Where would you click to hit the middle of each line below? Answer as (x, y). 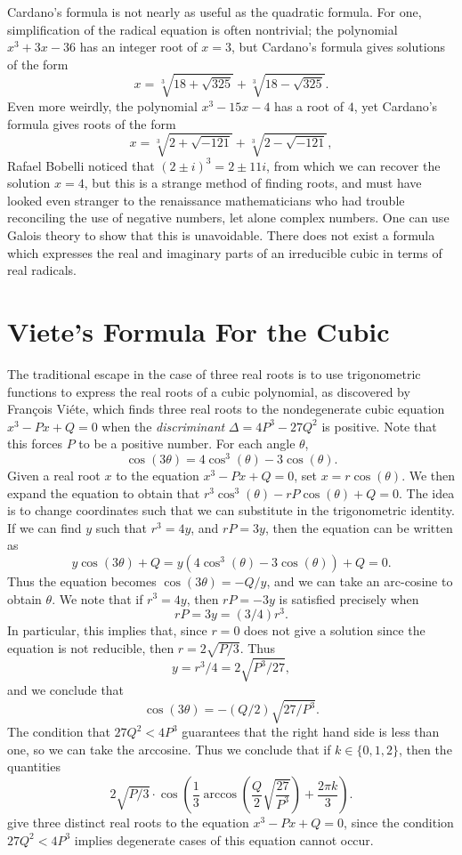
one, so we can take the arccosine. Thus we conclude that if (169, 749)
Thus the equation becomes (82, 581)
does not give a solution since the (335, 630)
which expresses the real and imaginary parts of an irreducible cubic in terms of (225, 252)
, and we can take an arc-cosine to (360, 581)
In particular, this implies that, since (107, 630)
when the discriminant (163, 426)
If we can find (45, 527)
